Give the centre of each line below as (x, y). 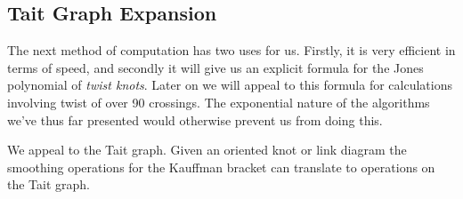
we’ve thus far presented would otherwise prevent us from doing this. (195, 119)
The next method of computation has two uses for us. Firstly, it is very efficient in (231, 50)
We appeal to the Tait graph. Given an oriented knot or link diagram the (207, 150)
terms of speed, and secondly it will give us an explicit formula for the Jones (215, 67)
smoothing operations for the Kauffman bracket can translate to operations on (221, 167)
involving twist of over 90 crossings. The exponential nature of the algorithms (219, 102)
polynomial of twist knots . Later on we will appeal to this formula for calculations (230, 85)
